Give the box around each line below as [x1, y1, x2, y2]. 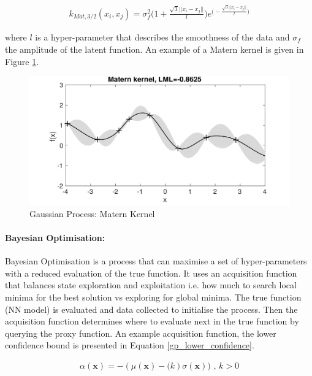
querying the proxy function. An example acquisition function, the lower [5, 326, 276, 339]
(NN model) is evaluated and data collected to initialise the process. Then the [5, 302, 298, 315]
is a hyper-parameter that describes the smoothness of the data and [35, 30, 290, 43]
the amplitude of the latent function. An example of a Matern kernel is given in [5, 43, 304, 56]
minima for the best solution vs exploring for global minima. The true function [5, 290, 302, 303]
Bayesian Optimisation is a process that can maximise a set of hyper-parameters [5, 255, 307, 267]
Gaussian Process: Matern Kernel [29, 207, 155, 220]
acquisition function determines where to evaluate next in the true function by [5, 315, 299, 328]
